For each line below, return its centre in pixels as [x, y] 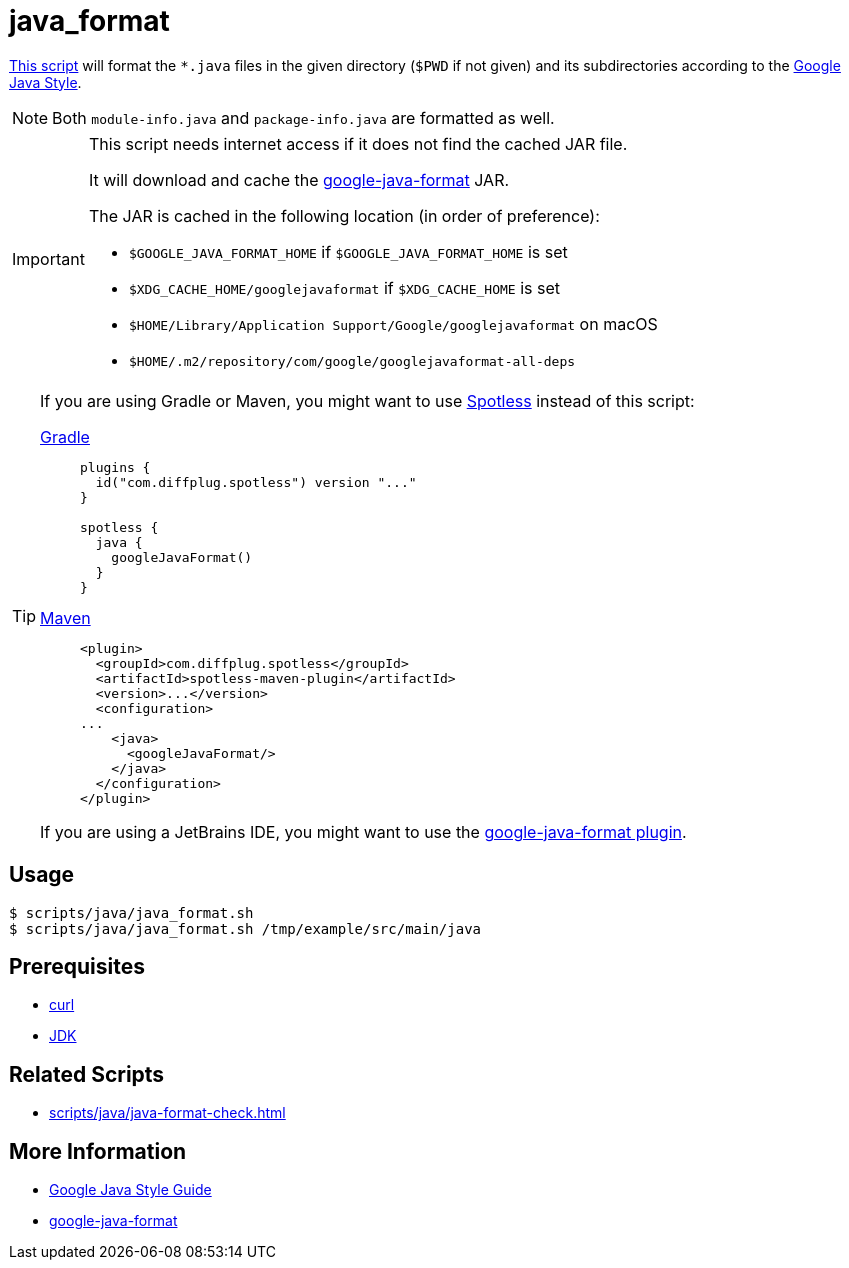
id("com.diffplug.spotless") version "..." [256, 482]
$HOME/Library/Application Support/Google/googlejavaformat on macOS [393, 323]
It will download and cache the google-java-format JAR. [299, 179]
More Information [98, 1151]
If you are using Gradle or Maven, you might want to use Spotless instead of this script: [367, 400]
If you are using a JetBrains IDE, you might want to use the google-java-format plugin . [363, 831]
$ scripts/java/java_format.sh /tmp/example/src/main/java [245, 928]
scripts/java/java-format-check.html [167, 1113]
